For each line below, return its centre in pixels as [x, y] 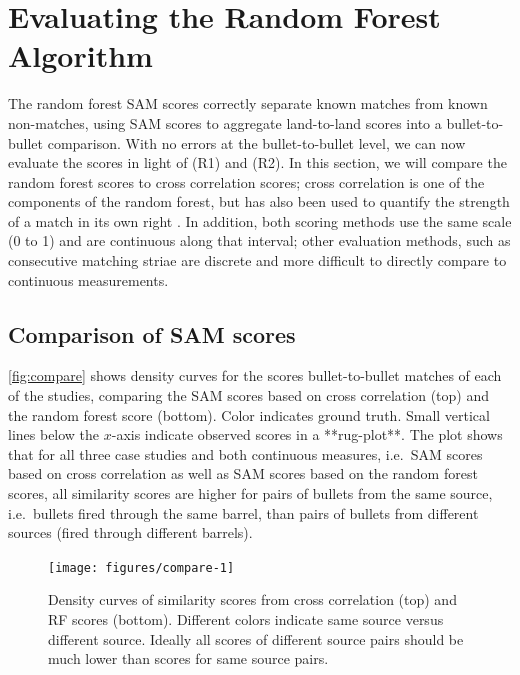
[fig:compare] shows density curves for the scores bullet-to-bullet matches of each [255, 375]
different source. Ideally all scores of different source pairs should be [256, 638]
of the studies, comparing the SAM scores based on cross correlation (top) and [248, 395]
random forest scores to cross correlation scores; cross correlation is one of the [246, 181]
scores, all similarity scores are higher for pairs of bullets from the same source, [250, 493]
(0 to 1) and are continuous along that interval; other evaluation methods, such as [259, 240]
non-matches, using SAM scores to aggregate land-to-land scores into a [225, 122]
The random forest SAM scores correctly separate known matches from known [248, 103]
